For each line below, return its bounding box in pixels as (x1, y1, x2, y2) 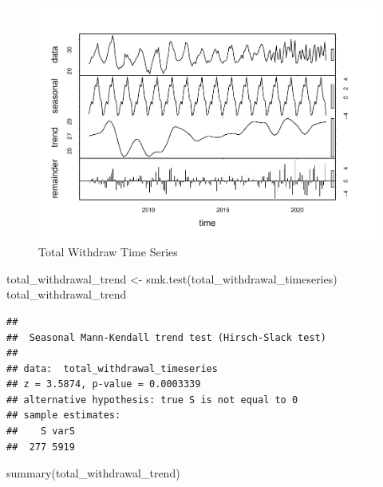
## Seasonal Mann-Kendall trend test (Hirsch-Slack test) (6, 331, 326, 343)
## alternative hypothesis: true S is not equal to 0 (6, 394, 298, 406)
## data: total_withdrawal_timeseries (6, 362, 218, 374)
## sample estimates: (6, 410, 121, 422)
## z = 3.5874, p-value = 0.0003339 (6, 378, 201, 390)
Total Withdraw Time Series (38, 243, 178, 260)
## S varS (6, 426, 75, 438)
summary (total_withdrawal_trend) (6, 465, 180, 481)
